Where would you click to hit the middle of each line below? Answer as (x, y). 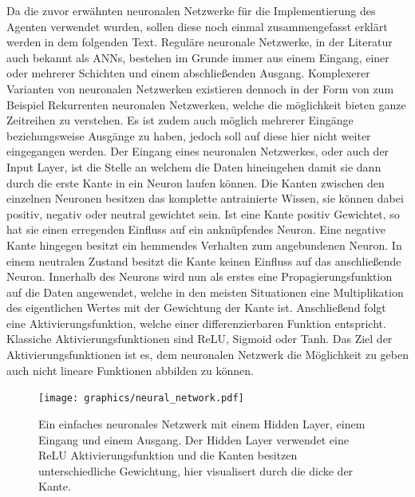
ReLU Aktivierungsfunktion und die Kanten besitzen (168, 455)
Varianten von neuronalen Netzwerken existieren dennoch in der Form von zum (200, 88)
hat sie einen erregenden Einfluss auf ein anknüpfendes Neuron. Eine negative (196, 229)
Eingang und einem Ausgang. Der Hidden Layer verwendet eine (194, 439)
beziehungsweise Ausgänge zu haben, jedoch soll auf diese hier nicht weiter (189, 135)
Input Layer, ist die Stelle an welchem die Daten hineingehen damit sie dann (194, 166)
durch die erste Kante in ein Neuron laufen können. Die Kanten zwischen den (196, 182)
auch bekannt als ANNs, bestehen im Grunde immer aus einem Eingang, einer (198, 57)
